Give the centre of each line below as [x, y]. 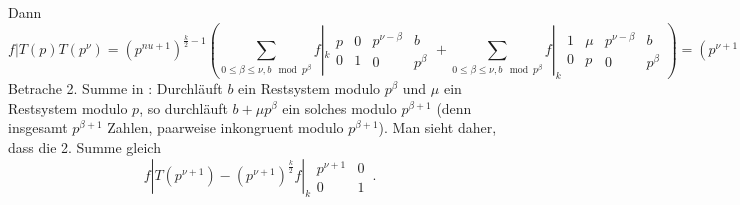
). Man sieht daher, [437, 127]
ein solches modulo [339, 107]
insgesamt [38, 127]
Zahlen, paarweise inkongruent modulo [225, 127]
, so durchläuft [183, 107]
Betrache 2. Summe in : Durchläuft [115, 88]
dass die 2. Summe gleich [84, 147]
